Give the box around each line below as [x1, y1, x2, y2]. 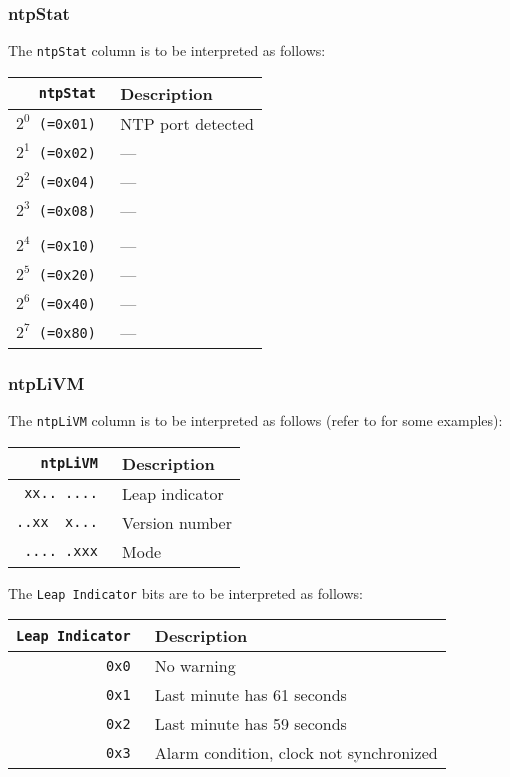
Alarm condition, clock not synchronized [154, 741, 438, 765]
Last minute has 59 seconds [154, 712, 347, 736]
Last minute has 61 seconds [154, 683, 347, 707]
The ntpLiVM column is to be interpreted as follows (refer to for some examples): [8, 410, 503, 431]
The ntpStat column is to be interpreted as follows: [8, 40, 326, 61]
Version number [122, 510, 232, 534]
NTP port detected [120, 111, 254, 135]
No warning [154, 654, 236, 678]
